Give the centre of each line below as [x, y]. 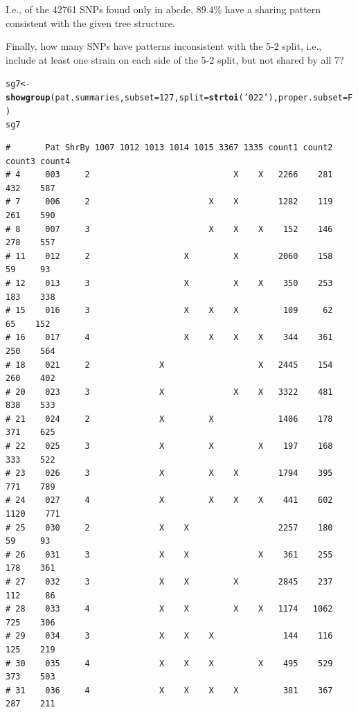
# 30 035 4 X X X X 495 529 [169, 663]
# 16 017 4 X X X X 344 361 [169, 338]
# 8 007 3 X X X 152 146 [169, 229]
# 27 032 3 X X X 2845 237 [169, 582]
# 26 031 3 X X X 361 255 [169, 554]
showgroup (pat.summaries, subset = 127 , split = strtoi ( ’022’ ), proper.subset [174, 98]
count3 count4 [38, 161]
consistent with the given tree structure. [90, 23]
